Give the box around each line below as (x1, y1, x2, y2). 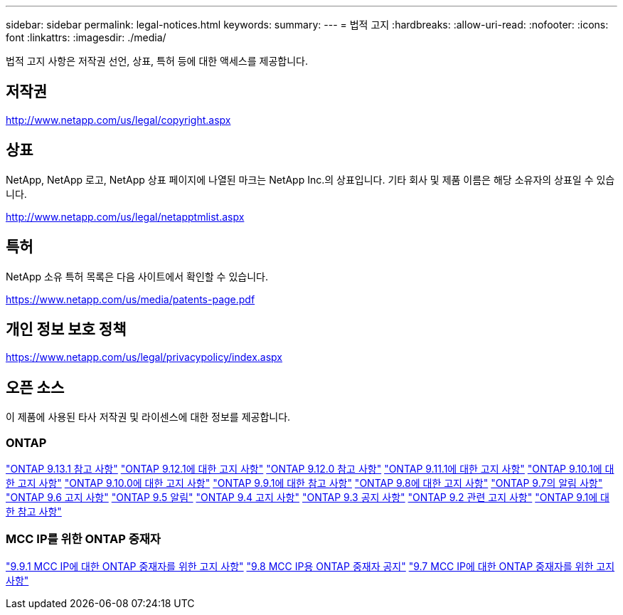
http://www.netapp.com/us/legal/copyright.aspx (6, 113, 231, 126)
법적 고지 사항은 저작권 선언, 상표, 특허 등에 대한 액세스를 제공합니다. (6, 55, 308, 67)
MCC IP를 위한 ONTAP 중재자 (6, 532, 161, 547)
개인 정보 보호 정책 (6, 320, 127, 338)
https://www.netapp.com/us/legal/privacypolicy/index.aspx (6, 351, 282, 364)
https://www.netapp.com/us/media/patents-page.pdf (6, 293, 255, 305)
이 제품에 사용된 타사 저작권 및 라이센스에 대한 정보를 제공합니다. (6, 411, 291, 424)
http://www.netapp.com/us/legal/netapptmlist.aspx (6, 210, 245, 223)
